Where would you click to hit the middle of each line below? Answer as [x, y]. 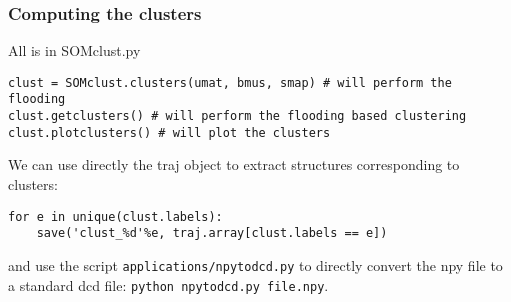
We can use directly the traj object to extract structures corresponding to [234, 164]
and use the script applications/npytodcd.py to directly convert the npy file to [255, 264]
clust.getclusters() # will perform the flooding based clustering [237, 116]
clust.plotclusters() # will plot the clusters [169, 132]
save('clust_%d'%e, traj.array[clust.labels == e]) [212, 233]
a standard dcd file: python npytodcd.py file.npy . [168, 284]
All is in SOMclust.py [74, 50]
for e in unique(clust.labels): [115, 216]
